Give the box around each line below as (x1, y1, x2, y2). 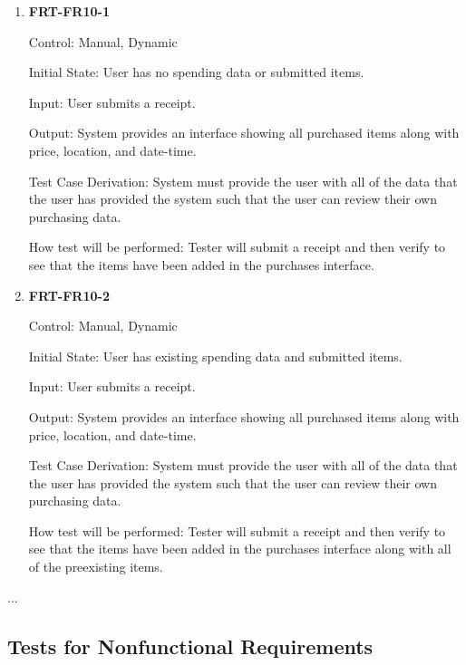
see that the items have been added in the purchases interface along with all (28, 539, 451, 558)
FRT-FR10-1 (28, 2, 110, 20)
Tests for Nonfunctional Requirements (7, 631, 374, 660)
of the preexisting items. (28, 557, 163, 576)
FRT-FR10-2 (28, 285, 110, 304)
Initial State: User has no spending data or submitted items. (28, 63, 364, 82)
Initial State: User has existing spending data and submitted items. (28, 346, 403, 365)
